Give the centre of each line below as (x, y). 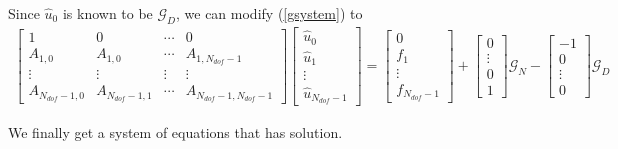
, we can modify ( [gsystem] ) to (269, 13)
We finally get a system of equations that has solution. (175, 132)
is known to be (107, 13)
